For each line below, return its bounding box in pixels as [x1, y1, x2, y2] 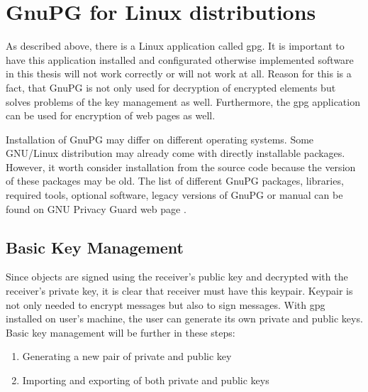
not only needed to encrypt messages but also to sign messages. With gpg [6, 297, 325, 312]
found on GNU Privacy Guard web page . [6, 201, 186, 216]
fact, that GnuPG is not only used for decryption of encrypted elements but [6, 80, 336, 94]
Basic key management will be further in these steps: [6, 325, 235, 339]
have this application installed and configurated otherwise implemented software [6, 52, 354, 67]
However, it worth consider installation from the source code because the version [6, 159, 356, 174]
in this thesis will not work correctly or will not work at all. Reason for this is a [6, 66, 352, 81]
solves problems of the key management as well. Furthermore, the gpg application [6, 94, 360, 109]
